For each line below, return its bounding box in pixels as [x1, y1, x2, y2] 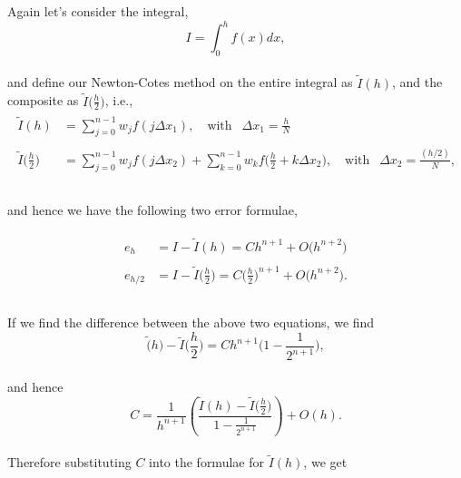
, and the [391, 73, 443, 92]
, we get [303, 453, 348, 472]
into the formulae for [149, 453, 264, 472]
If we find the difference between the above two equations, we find [7, 313, 375, 332]
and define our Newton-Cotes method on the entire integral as [7, 73, 353, 92]
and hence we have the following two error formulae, [7, 200, 298, 219]
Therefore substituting [7, 453, 132, 472]
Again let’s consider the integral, [7, 2, 189, 20]
